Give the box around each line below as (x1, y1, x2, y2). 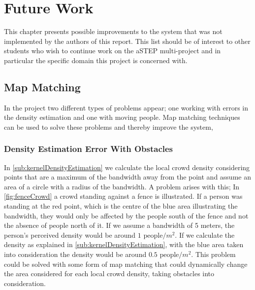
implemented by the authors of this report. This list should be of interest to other (4, 36, 251, 46)
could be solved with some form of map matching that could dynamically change (4, 258, 248, 269)
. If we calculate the (175, 229, 235, 240)
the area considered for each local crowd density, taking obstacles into (4, 268, 215, 279)
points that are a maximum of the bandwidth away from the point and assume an (4, 172, 251, 182)
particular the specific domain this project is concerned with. (4, 55, 188, 65)
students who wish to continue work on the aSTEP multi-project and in (4, 45, 221, 56)
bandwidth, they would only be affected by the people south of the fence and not (4, 210, 249, 220)
